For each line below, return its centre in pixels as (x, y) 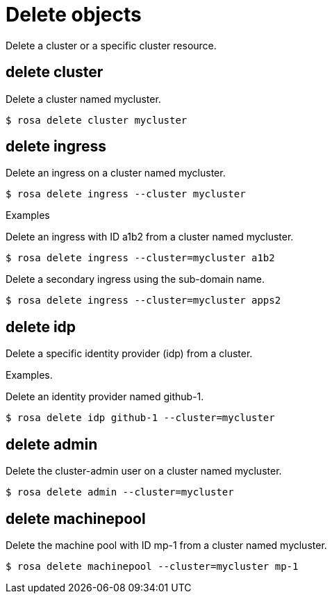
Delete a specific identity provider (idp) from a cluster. (129, 354)
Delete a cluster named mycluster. (83, 99)
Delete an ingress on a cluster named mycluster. (116, 173)
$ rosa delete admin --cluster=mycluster (120, 492)
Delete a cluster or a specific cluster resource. (111, 45)
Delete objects (74, 15)
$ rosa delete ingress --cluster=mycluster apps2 (143, 301)
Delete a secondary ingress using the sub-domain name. (135, 279)
